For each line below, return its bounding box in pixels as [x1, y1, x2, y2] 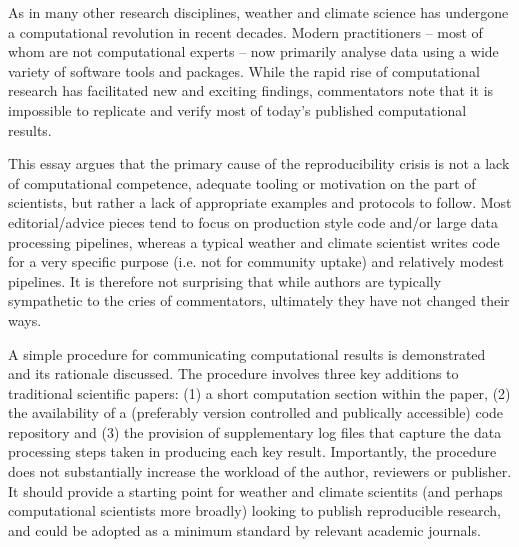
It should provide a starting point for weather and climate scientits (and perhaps [8, 480, 503, 501]
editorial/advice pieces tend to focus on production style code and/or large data [8, 211, 499, 232]
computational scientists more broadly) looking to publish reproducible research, [8, 500, 501, 521]
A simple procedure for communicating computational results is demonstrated [8, 343, 486, 364]
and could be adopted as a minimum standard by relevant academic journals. [8, 519, 481, 540]
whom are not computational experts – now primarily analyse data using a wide [8, 41, 499, 62]
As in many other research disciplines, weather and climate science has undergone [8, 2, 509, 22]
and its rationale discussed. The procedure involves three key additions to [8, 363, 459, 384]
